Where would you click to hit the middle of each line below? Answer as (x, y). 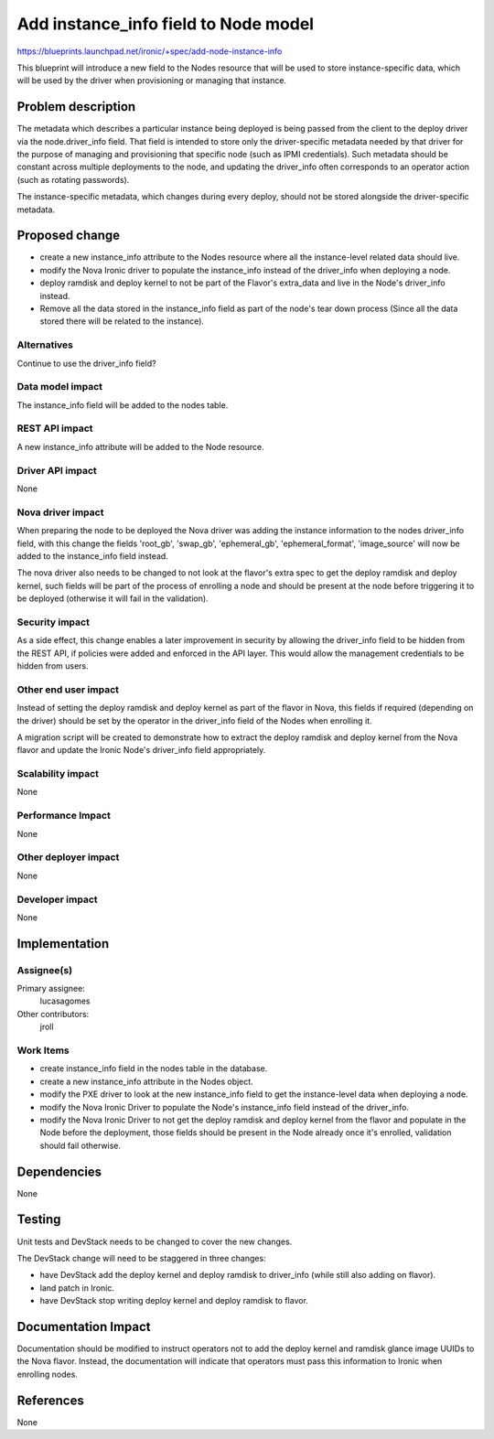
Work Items (43, 1050)
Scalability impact (58, 774)
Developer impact (57, 899)
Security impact (54, 622)
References (50, 1400)
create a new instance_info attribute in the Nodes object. (146, 1081)
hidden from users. (53, 666)
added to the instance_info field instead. (92, 556)
